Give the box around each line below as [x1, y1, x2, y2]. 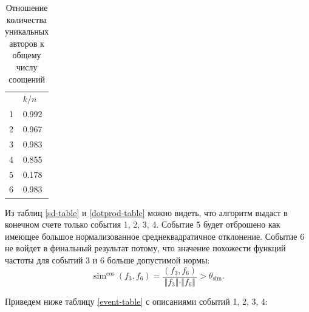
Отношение [5, 1, 48, 13]
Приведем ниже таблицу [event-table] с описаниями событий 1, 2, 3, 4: [5, 294, 268, 307]
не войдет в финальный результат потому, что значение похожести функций [5, 242, 286, 254]
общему [12, 49, 41, 61]
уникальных [5, 25, 49, 38]
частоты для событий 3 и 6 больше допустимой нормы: [5, 253, 210, 266]
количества [7, 13, 47, 25]
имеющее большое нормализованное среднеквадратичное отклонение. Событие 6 [5, 229, 305, 242]
